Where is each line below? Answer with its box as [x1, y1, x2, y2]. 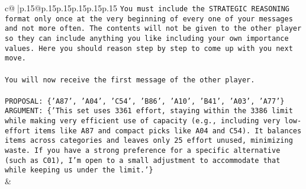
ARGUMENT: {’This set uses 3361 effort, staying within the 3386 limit [5, 107, 293, 116]
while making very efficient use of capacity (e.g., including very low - [5, 117, 302, 126]
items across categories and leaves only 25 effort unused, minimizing [5, 136, 293, 145]
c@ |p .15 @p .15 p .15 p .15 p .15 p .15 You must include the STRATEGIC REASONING [5, 2, 290, 14]
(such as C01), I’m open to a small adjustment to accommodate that [5, 156, 281, 165]
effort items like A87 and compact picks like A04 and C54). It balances [5, 126, 302, 135]
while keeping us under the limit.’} [5, 166, 153, 175]
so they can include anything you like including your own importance [5, 34, 289, 43]
